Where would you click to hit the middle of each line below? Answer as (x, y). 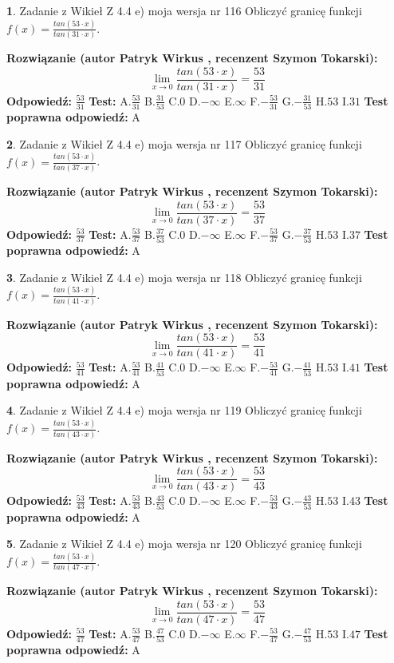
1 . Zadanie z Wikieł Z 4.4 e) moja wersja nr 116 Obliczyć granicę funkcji (184, 10)
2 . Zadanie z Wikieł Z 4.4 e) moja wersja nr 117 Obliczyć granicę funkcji (184, 143)
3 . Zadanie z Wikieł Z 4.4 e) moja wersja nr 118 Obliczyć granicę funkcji (184, 277)
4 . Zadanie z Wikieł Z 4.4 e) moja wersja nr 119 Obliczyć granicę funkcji (184, 410)
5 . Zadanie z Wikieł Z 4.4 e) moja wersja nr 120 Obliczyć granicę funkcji (184, 544)
